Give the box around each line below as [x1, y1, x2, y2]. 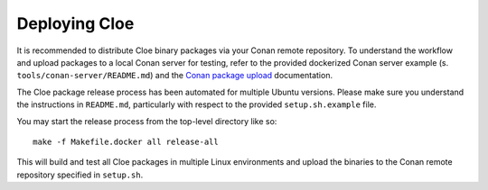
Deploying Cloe [16, 14, 135, 33]
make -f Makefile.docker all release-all [33, 136, 219, 147]
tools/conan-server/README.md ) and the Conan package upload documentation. [16, 70, 333, 81]
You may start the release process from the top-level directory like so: [16, 115, 277, 126]
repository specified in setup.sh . [16, 169, 144, 180]
